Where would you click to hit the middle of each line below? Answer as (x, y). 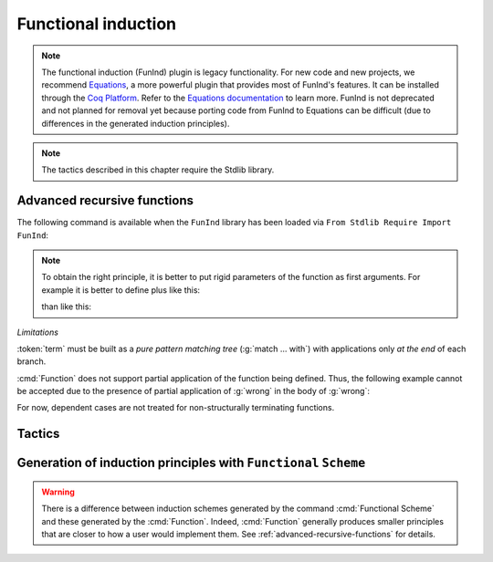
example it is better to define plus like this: (121, 290)
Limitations (38, 332)
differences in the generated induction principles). (136, 123)
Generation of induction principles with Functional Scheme (191, 463)
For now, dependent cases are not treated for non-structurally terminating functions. (176, 408)
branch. (31, 361)
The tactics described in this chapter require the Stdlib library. (158, 170)
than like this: (66, 307)
